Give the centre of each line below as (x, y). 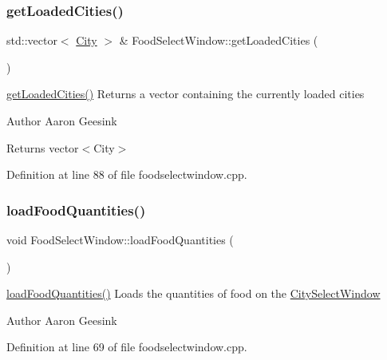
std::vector (32, 40)
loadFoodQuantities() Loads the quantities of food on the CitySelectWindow (193, 293)
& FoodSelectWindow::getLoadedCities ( (219, 40)
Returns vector (43, 147)
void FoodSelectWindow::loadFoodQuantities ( (120, 239)
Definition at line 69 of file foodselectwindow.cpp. (127, 347)
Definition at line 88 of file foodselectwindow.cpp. (127, 174)
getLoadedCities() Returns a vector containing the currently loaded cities (186, 94)
